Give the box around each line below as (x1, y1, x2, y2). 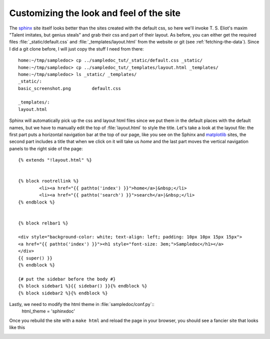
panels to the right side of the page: (9, 145, 83, 151)
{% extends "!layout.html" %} (18, 157, 92, 163)
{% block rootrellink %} (18, 178, 79, 184)
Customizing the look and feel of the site (9, 7, 181, 18)
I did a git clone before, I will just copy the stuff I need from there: (9, 45, 144, 52)
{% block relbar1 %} (18, 220, 68, 226)
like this (9, 324, 25, 330)
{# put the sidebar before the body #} (18, 276, 116, 282)
